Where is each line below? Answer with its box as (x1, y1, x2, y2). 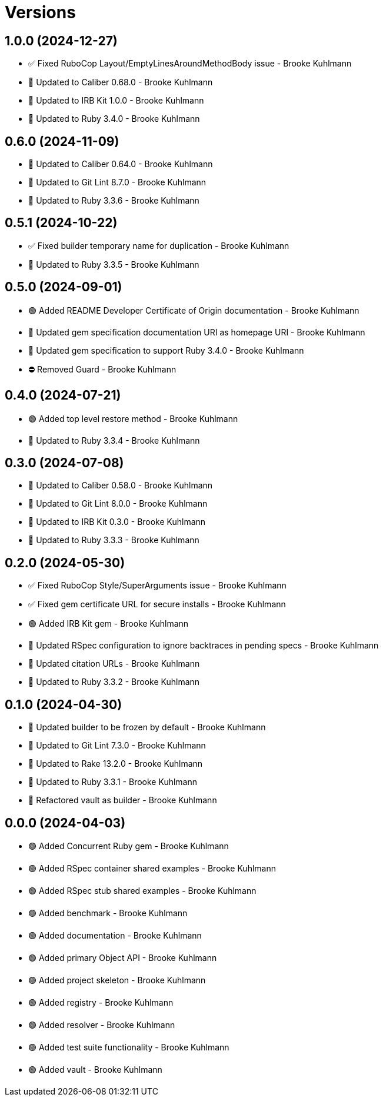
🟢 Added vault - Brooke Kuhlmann (28, 1064, 162, 1075)
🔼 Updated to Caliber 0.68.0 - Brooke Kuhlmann (28, 77, 213, 88)
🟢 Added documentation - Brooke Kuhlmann (28, 930, 202, 940)
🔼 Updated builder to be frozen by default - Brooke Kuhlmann (28, 722, 266, 733)
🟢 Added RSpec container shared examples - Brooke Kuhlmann (28, 863, 276, 873)
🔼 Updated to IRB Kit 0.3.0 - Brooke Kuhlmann (28, 517, 206, 527)
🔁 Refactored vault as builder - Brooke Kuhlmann (28, 795, 217, 806)
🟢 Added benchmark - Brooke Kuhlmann (28, 907, 188, 918)
